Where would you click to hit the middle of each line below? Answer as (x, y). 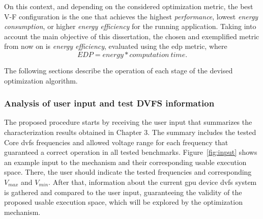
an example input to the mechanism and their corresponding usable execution (125, 162)
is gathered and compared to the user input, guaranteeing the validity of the (123, 192)
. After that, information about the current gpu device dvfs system (153, 182)
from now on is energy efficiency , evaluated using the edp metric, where (116, 46)
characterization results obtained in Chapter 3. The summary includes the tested (130, 132)
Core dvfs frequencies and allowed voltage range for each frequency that (116, 142)
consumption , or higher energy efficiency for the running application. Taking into (130, 26)
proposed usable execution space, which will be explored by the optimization (123, 202)
